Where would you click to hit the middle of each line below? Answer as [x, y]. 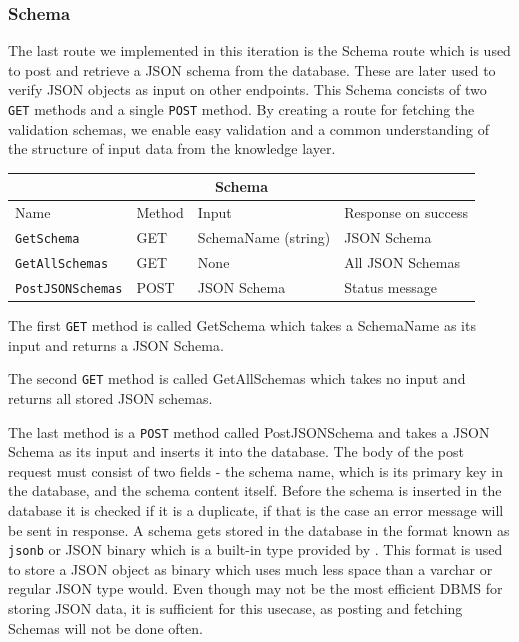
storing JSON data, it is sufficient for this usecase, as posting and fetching [235, 607]
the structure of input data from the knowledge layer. [172, 148]
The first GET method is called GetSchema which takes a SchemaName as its [242, 325]
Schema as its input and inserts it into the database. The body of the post [236, 451]
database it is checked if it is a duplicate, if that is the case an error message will [256, 509]
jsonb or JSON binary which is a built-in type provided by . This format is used [255, 549]
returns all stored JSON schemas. [110, 397]
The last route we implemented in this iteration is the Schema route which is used [259, 50]
